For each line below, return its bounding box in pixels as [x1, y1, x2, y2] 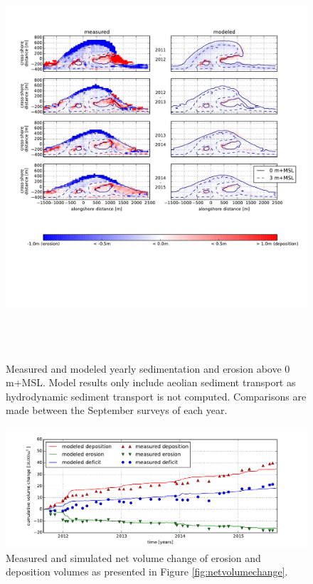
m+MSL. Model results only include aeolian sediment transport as [6, 375, 296, 390]
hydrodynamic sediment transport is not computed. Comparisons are [6, 388, 307, 403]
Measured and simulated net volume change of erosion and [6, 550, 261, 565]
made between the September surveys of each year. [6, 403, 228, 418]
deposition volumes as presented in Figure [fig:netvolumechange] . [6, 564, 288, 579]
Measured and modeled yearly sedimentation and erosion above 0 [6, 361, 290, 376]
